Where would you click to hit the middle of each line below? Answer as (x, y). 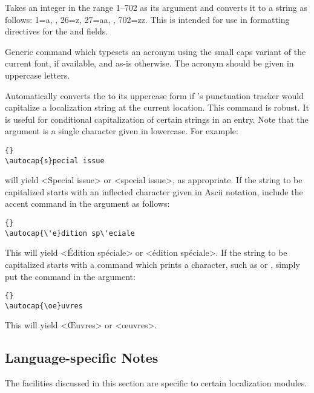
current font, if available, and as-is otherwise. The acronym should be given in (149, 63)
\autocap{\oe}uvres (44, 306)
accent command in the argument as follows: (87, 203)
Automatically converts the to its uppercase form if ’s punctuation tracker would (155, 95)
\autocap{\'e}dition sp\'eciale (70, 233)
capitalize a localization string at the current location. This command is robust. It (157, 107)
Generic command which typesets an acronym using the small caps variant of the (155, 51)
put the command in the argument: (70, 276)
